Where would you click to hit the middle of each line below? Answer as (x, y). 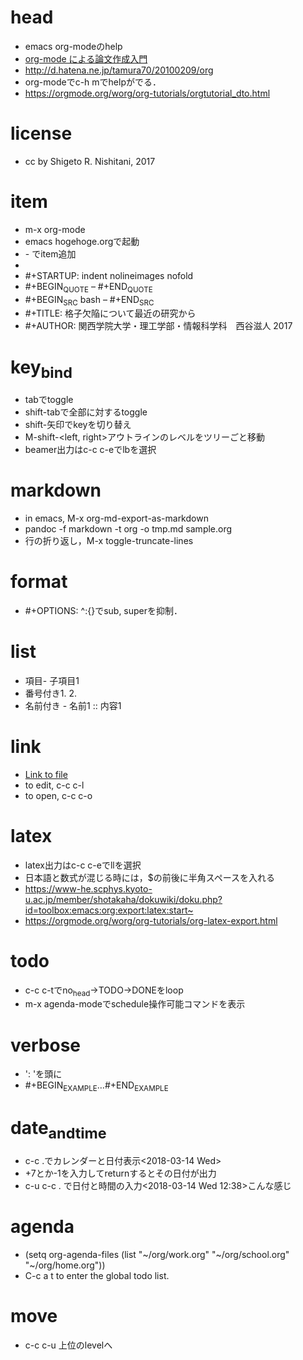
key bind (41, 369)
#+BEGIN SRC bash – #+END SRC (89, 300)
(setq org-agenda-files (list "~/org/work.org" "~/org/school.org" (157, 1254)
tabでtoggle (49, 399)
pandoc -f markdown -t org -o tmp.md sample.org (128, 528)
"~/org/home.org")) (65, 1265)
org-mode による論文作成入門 (86, 58)
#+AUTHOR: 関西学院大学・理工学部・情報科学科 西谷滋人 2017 (158, 326)
